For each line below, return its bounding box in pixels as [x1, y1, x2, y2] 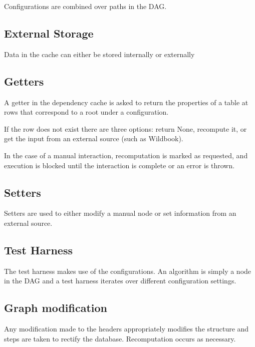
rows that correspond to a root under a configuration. [4, 107, 169, 117]
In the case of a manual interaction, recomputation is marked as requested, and [4, 150, 248, 160]
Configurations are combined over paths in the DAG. [4, 1, 167, 11]
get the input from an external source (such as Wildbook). [4, 133, 183, 144]
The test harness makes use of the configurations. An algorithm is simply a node [4, 265, 251, 276]
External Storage [4, 25, 94, 41]
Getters [4, 73, 44, 89]
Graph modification [4, 300, 108, 315]
